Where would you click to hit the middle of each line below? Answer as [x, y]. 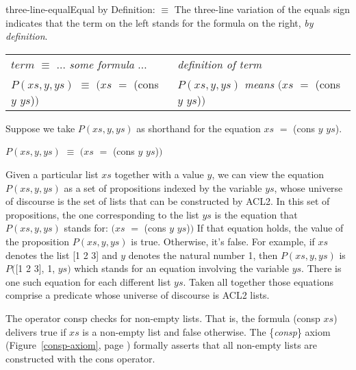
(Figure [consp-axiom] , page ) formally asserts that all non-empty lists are [162, 345]
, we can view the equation [268, 174]
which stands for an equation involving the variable [181, 268]
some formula [102, 64]
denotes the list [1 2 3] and [62, 255]
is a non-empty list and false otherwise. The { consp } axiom [206, 331]
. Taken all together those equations [258, 281]
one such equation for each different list [88, 281]
